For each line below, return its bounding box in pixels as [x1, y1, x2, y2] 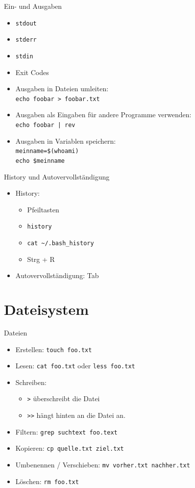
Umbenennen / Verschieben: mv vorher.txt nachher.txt [15, 460, 190, 470]
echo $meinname [15, 157, 65, 164]
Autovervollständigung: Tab [15, 270, 99, 281]
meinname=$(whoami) [15, 148, 79, 155]
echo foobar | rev [15, 122, 75, 128]
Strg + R [27, 254, 55, 264]
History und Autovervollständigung [4, 171, 110, 181]
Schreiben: [15, 377, 47, 387]
